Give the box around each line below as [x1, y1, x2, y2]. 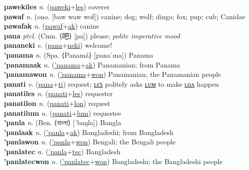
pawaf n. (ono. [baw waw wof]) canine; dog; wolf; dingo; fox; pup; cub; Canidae [4, 11, 246, 21]
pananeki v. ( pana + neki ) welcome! [4, 40, 112, 50]
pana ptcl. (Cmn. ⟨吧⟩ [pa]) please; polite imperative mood [4, 30, 180, 40]
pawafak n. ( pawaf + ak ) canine [4, 21, 100, 31]
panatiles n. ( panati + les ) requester [4, 88, 113, 99]
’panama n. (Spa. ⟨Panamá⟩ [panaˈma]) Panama [4, 49, 153, 60]
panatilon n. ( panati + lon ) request [4, 98, 110, 108]
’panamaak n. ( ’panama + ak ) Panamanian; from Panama [4, 59, 180, 69]
